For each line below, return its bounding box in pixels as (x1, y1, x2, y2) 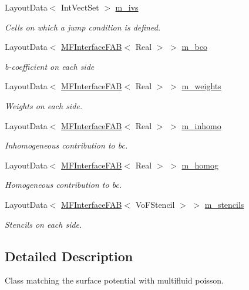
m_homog (181, 159, 219, 171)
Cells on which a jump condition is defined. (5, 21, 161, 33)
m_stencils (204, 198, 244, 210)
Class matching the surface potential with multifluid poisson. (5, 274, 224, 286)
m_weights (181, 80, 221, 92)
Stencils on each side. (5, 218, 82, 230)
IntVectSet (61, 1, 99, 13)
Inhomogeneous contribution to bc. (5, 139, 128, 151)
